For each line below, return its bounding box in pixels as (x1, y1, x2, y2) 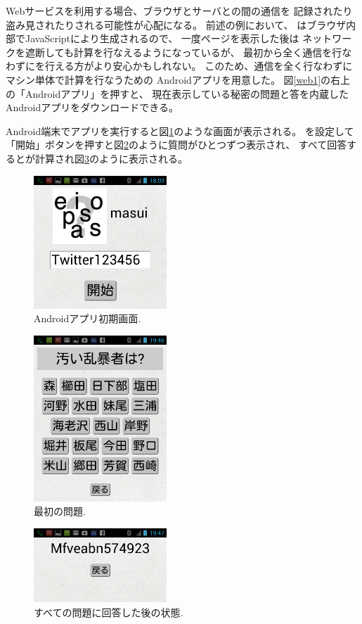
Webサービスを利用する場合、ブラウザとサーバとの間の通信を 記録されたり (6, 4, 353, 18)
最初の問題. (34, 504, 86, 518)
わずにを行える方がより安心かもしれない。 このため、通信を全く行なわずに (6, 58, 353, 73)
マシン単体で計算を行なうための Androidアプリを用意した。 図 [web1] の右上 (6, 72, 351, 87)
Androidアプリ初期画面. (34, 311, 141, 326)
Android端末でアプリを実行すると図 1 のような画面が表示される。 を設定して (6, 123, 354, 138)
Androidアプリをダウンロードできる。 (6, 100, 179, 115)
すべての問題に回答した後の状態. (34, 604, 183, 619)
